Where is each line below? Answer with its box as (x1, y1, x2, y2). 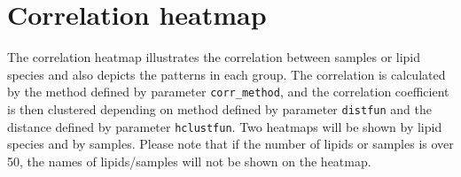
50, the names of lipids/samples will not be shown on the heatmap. (7, 151, 371, 170)
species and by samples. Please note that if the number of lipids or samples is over (7, 135, 454, 153)
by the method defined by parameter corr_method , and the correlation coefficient (7, 82, 449, 101)
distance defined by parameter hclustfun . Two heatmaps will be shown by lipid (7, 117, 442, 135)
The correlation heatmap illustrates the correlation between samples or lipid (7, 48, 421, 66)
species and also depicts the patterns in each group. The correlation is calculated (7, 65, 446, 83)
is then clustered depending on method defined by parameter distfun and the (7, 99, 432, 118)
